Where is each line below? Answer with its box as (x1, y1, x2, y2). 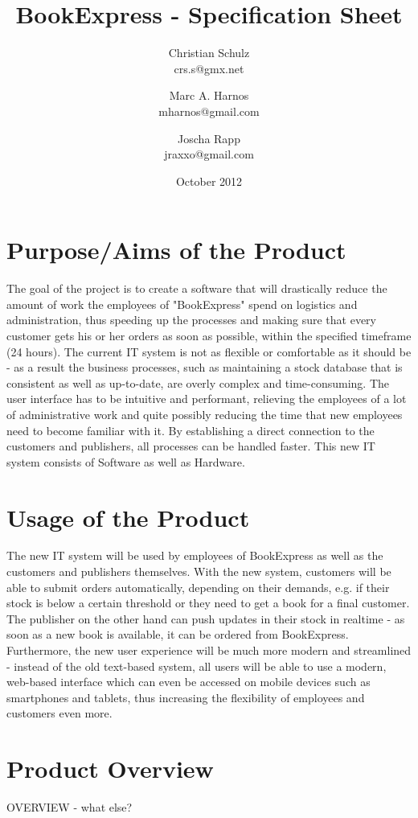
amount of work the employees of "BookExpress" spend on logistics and (6, 295, 358, 312)
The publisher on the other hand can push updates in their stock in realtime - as (6, 610, 405, 627)
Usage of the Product (6, 500, 250, 533)
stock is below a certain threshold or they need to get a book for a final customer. (6, 594, 410, 611)
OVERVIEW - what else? (6, 799, 133, 816)
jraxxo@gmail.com (164, 146, 254, 162)
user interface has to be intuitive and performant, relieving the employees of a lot (6, 390, 407, 407)
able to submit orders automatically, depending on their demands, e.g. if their (6, 578, 390, 595)
